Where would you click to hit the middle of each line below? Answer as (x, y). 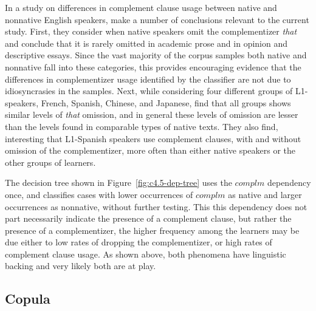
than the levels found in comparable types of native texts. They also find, (142, 126)
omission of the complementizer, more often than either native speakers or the (150, 150)
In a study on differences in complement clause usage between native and (141, 7)
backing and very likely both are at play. (81, 266)
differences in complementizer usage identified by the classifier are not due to (148, 79)
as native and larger (265, 194)
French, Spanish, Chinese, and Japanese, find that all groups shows (166, 102)
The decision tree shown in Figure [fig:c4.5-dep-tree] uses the (118, 183)
